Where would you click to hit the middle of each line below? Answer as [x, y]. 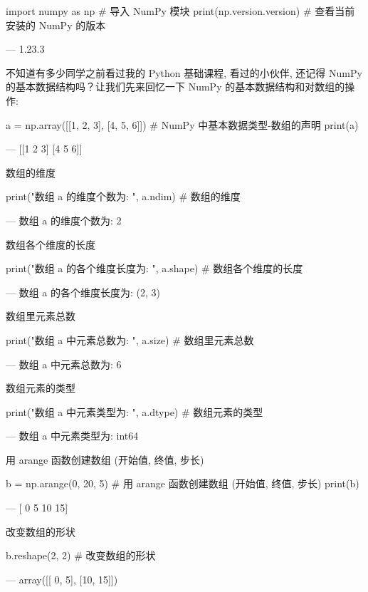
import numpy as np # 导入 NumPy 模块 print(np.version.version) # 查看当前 [180, 11]
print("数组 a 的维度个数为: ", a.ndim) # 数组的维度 [123, 196]
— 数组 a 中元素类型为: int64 [72, 436]
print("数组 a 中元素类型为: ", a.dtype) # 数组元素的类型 [135, 411]
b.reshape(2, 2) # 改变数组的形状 [81, 555]
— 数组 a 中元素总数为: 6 [64, 364]
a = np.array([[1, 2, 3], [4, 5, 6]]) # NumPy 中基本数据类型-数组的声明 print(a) [182, 124]
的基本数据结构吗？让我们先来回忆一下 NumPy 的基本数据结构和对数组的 [175, 87]
